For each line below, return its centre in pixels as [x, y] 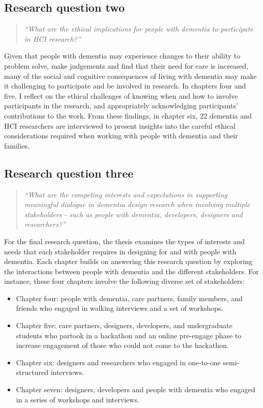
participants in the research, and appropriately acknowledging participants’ [121, 106]
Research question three [69, 173]
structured [32, 372]
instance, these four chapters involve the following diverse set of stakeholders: [124, 281]
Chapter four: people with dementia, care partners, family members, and [129, 298]
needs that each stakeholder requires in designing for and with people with [120, 251]
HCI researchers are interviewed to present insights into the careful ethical [120, 125]
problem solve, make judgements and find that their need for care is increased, [126, 65]
